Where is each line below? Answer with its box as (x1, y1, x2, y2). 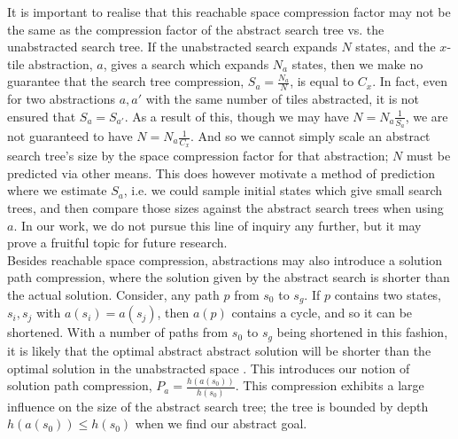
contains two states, (334, 286, 442, 304)
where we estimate (7, 181, 107, 200)
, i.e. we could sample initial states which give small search (123, 181, 442, 200)
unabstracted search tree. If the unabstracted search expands (7, 37, 338, 56)
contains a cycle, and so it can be (231, 303, 413, 322)
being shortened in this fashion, (276, 323, 448, 341)
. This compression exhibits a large (235, 376, 424, 395)
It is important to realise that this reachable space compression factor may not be (7, 3, 451, 20)
